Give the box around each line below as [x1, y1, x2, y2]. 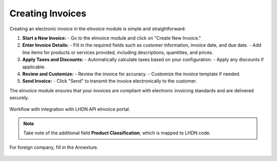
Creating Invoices [9, 8, 87, 19]
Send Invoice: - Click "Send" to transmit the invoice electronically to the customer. [22, 78, 197, 84]
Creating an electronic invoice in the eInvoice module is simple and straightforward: [9, 26, 186, 32]
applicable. [22, 64, 46, 70]
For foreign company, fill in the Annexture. [9, 144, 98, 150]
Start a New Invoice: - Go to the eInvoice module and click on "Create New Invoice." [22, 35, 201, 41]
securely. [9, 95, 29, 101]
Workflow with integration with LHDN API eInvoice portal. [9, 106, 130, 112]
